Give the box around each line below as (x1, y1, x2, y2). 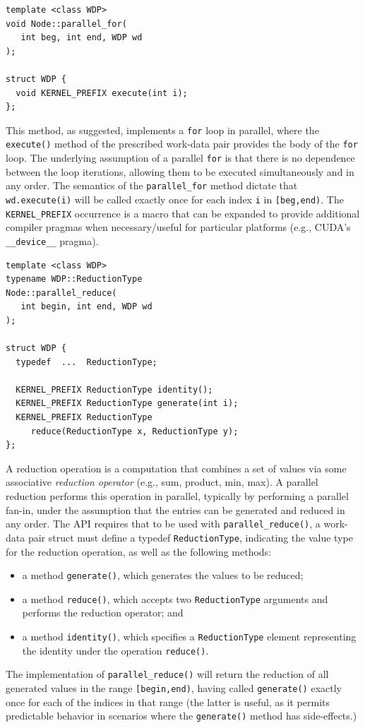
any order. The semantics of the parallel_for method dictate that (6, 178, 298, 193)
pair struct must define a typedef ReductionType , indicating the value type (28, 530, 353, 544)
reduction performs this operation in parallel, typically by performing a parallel (6, 489, 349, 503)
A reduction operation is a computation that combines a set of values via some (6, 460, 347, 475)
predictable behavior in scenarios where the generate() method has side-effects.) (6, 708, 357, 723)
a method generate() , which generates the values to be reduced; (22, 568, 304, 583)
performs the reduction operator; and (22, 605, 184, 620)
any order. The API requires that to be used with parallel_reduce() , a (6, 516, 321, 531)
